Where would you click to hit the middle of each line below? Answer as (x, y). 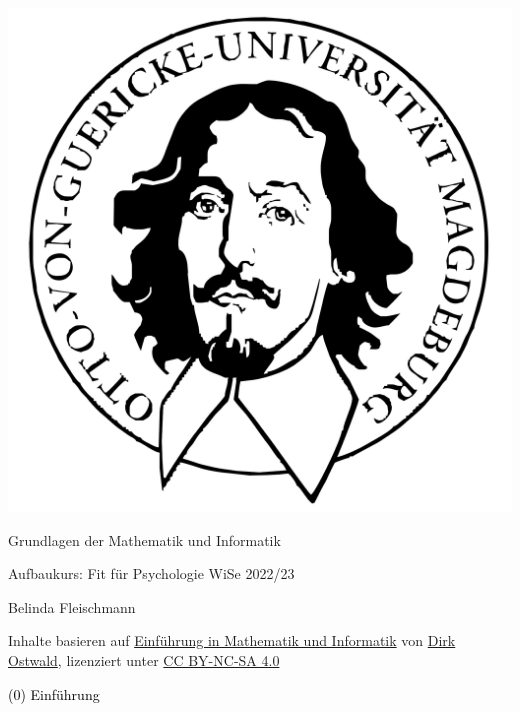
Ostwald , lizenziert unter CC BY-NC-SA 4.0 (144, 659)
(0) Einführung (54, 693)
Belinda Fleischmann (72, 606)
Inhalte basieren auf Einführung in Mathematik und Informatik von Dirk (232, 640)
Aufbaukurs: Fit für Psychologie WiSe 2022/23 (151, 573)
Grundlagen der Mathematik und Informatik (144, 539)
